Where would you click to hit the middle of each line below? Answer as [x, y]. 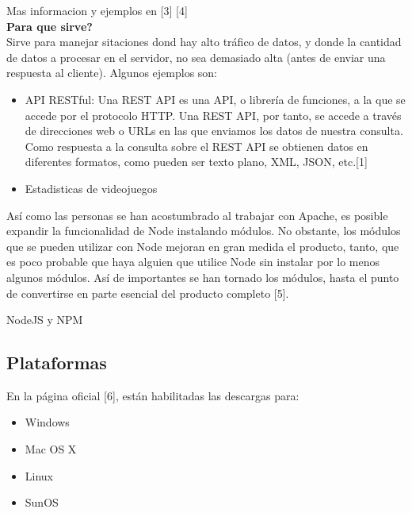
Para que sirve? [50, 26]
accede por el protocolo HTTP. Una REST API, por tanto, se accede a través [213, 115]
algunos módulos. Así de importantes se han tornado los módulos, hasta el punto [203, 277]
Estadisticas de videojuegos [91, 188]
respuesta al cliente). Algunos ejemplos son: [112, 73]
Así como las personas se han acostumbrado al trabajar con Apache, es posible [197, 215]
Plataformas [57, 363]
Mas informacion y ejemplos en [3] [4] [97, 10]
